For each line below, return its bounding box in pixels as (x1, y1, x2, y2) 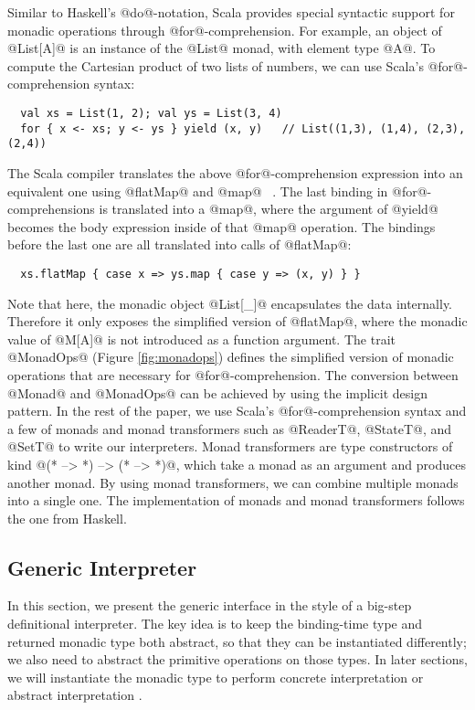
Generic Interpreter (7, 553, 197, 581)
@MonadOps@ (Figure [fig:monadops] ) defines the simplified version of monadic (7, 347, 454, 366)
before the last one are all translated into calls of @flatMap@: (7, 235, 352, 254)
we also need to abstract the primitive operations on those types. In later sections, (7, 650, 468, 669)
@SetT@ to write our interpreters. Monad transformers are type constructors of (7, 437, 453, 456)
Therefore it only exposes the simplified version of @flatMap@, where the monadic (7, 312, 468, 331)
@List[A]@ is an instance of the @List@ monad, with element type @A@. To (7, 38, 436, 58)
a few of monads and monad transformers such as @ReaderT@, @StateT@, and (7, 419, 452, 438)
